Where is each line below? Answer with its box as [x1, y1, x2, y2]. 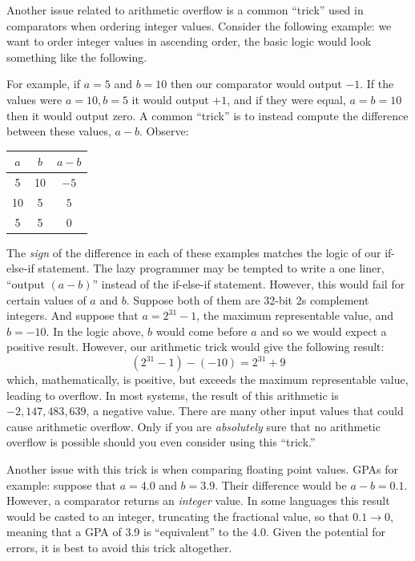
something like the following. [6, 48, 147, 65]
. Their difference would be [215, 476, 347, 493]
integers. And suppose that [6, 307, 139, 324]
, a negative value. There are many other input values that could [86, 402, 404, 419]
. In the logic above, [46, 322, 144, 339]
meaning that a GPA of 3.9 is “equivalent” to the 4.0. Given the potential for [6, 523, 386, 540]
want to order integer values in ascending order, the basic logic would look [6, 33, 372, 50]
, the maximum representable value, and [196, 307, 394, 324]
